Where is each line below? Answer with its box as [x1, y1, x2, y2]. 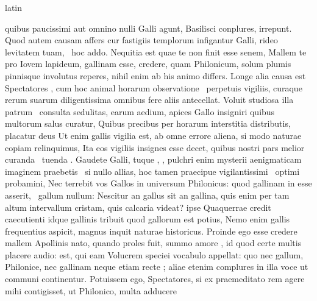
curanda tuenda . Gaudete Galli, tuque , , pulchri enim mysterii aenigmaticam [5, 153, 302, 166]
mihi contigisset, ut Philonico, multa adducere [5, 284, 177, 297]
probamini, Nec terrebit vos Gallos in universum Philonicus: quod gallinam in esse [5, 177, 312, 189]
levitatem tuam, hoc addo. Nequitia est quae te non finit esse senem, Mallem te [5, 45, 307, 58]
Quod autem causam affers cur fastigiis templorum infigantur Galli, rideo [5, 34, 278, 46]
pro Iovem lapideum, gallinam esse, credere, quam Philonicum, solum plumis [5, 57, 291, 70]
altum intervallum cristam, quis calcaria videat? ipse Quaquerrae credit [5, 200, 271, 213]
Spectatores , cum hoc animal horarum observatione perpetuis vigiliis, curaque [5, 81, 302, 94]
